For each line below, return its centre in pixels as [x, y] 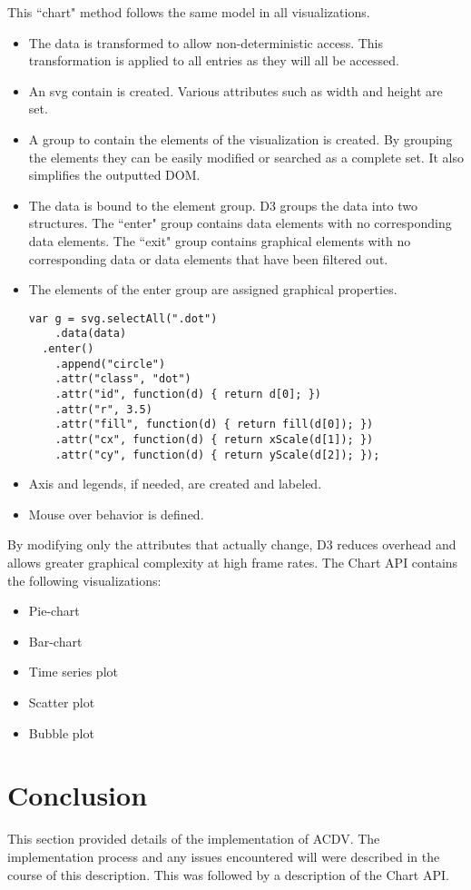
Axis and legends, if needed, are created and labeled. [175, 484]
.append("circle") [110, 364]
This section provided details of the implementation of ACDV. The [194, 839]
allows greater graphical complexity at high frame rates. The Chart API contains [233, 563]
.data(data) [91, 334]
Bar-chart [55, 641]
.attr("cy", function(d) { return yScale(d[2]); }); [217, 455]
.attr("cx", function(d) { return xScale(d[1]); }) [214, 439]
